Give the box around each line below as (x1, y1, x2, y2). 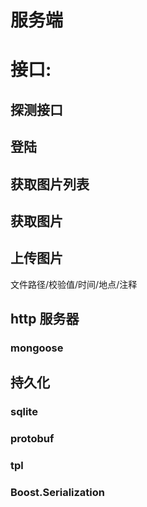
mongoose (10, 341, 64, 355)
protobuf (10, 432, 55, 446)
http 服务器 (10, 311, 80, 328)
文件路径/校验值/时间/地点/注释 (10, 278, 138, 290)
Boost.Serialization (10, 486, 106, 500)
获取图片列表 (10, 176, 90, 193)
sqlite (10, 405, 38, 419)
